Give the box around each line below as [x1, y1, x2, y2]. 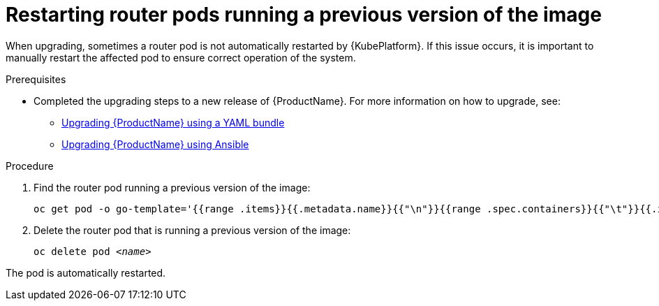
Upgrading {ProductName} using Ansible [61, 138, 249, 150]
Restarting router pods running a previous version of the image [6, 3, 602, 27]
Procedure [6, 159, 54, 172]
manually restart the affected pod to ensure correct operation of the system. [6, 51, 356, 64]
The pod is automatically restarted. [6, 266, 166, 279]
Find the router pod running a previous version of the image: [34, 181, 311, 194]
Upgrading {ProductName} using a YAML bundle [61, 116, 285, 129]
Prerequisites [6, 73, 66, 85]
